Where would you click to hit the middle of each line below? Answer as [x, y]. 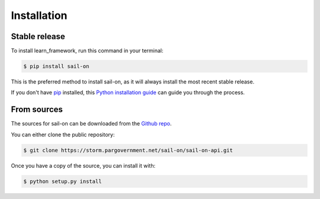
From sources [37, 110]
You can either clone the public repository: [63, 134]
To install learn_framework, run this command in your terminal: [87, 51]
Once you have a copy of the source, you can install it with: [83, 165]
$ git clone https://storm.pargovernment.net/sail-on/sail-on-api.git [128, 150]
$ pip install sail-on [56, 66]
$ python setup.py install [63, 181]
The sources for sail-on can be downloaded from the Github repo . [91, 124]
